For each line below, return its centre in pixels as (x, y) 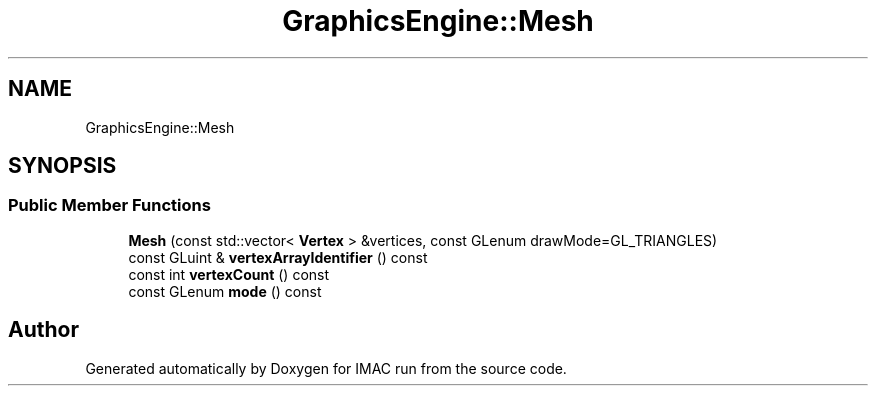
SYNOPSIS (62, 166)
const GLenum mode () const (225, 291)
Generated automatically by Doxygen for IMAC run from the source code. (326, 368)
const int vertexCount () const (229, 274)
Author (43, 330)
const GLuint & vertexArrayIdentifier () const (278, 257)
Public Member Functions (109, 205)
